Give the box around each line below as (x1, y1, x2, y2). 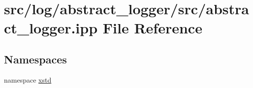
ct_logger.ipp (4, 18, 98, 38)
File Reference (102, 18, 202, 38)
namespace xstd (4, 74, 52, 85)
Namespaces (4, 51, 67, 66)
